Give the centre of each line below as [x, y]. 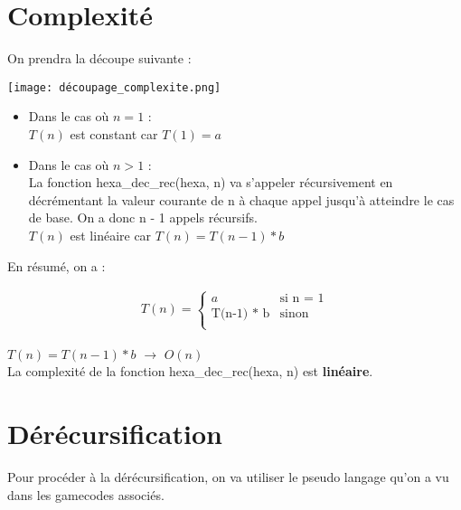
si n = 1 [302, 299]
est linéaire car [111, 235]
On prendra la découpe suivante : [99, 58]
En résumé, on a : [56, 265]
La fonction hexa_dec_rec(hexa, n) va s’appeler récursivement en [211, 182]
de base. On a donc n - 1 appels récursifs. [143, 217]
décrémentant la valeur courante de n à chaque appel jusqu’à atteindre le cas [241, 199]
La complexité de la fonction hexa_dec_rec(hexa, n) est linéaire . [190, 371]
